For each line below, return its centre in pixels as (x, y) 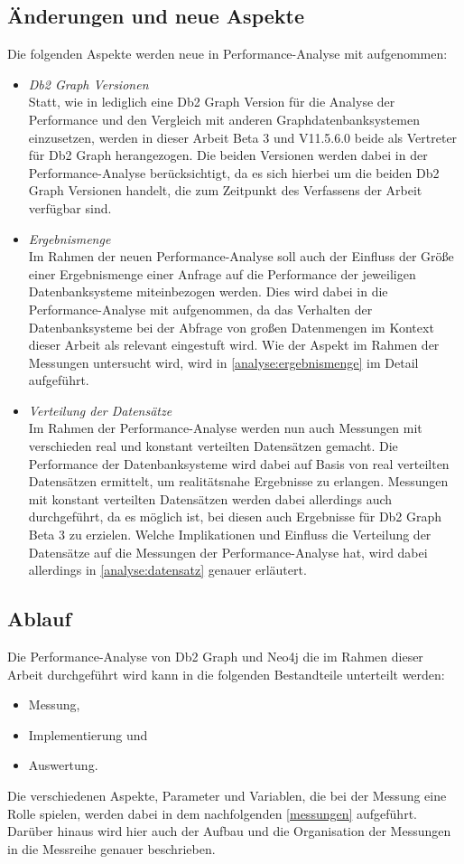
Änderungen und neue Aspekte (156, 16)
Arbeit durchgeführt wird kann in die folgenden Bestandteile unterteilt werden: (226, 674)
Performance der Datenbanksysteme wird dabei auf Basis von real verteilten (239, 463)
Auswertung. (63, 765)
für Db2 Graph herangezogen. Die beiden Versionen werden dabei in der (228, 155)
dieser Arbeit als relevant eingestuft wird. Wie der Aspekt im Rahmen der (234, 345)
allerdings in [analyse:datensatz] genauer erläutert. (167, 570)
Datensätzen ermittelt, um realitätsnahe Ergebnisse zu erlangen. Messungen (238, 481)
